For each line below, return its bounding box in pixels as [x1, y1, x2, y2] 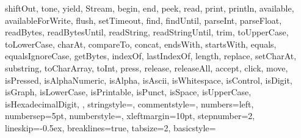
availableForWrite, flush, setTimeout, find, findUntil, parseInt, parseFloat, [5, 13, 282, 26]
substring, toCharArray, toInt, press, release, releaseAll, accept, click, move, [5, 61, 288, 74]
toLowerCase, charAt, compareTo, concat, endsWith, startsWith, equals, [5, 37, 277, 50]
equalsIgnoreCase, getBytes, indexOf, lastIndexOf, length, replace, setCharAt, [5, 49, 297, 62]
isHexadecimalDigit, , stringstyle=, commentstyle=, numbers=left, [5, 97, 254, 110]
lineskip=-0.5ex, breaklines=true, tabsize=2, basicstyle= [5, 121, 216, 134]
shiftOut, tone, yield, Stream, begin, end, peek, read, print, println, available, [5, 2, 294, 14]
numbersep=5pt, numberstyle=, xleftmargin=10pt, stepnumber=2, [5, 109, 255, 122]
